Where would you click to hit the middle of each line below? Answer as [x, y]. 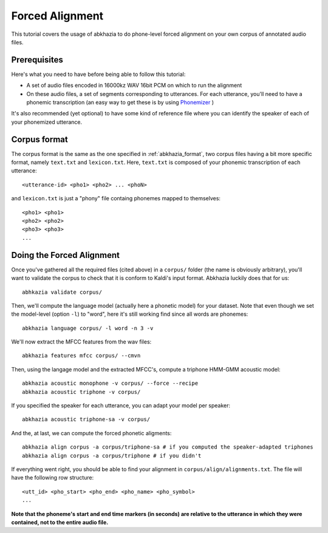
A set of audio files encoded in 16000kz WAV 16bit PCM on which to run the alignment [134, 86]
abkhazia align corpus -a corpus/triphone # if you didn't [112, 456]
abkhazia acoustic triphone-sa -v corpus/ [86, 419]
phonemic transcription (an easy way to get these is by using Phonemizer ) [120, 103]
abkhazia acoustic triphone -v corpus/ [81, 392]
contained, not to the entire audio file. [60, 522]
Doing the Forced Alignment [65, 255]
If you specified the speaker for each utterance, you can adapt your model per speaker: [121, 406]
